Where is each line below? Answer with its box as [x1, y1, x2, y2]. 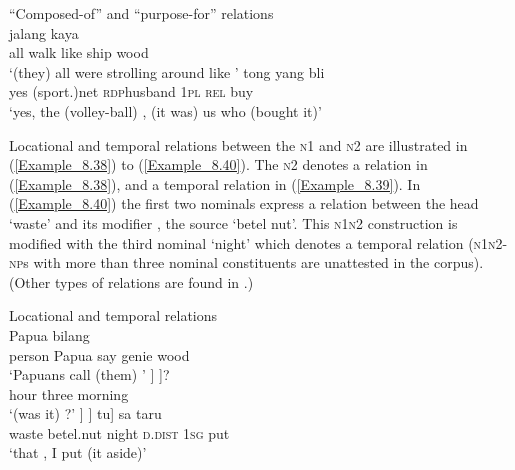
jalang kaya [9, 22, 79, 43]
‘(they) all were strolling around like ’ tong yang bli [9, 61, 325, 82]
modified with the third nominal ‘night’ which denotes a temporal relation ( [9, 232, 474, 253]
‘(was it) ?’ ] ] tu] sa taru [9, 403, 162, 424]
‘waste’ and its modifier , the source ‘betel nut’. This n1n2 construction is [9, 212, 458, 233]
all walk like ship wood [9, 42, 149, 63]
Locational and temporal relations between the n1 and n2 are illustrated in [9, 134, 468, 155]
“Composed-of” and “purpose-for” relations [9, 3, 274, 23]
